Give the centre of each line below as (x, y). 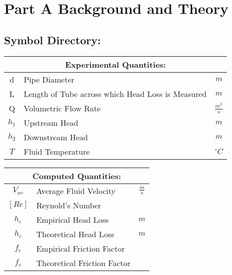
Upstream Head (51, 122)
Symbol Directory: (53, 40)
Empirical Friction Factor (80, 248)
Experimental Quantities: (116, 64)
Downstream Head (56, 137)
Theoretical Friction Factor (83, 263)
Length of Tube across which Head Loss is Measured (115, 93)
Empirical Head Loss (72, 219)
